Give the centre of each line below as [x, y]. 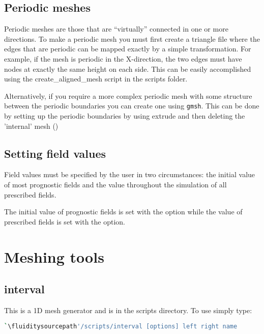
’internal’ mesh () [31, 126]
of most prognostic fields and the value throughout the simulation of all [115, 184]
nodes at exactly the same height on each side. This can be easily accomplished [128, 68]
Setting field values [55, 153]
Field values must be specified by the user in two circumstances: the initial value [130, 174]
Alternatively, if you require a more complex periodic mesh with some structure [128, 95]
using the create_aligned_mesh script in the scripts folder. [96, 79]
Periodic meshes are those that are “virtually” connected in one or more [116, 29]
